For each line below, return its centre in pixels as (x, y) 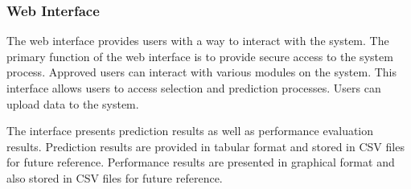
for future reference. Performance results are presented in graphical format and (201, 162)
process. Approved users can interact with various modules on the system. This (202, 72)
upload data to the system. (73, 103)
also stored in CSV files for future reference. (115, 177)
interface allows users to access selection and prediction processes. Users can (194, 88)
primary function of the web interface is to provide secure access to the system (200, 56)
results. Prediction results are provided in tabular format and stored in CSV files (205, 146)
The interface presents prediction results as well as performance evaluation (190, 131)
